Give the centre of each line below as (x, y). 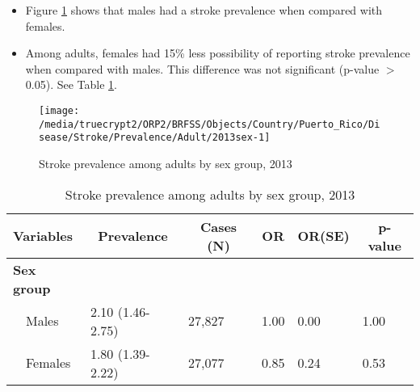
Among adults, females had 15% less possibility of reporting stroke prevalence (218, 53)
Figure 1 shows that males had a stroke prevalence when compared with (204, 10)
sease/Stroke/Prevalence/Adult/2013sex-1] (155, 138)
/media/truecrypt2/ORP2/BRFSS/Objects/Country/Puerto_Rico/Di (210, 124)
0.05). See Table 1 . (71, 84)
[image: (59, 110)
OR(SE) (323, 236)
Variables (43, 236)
